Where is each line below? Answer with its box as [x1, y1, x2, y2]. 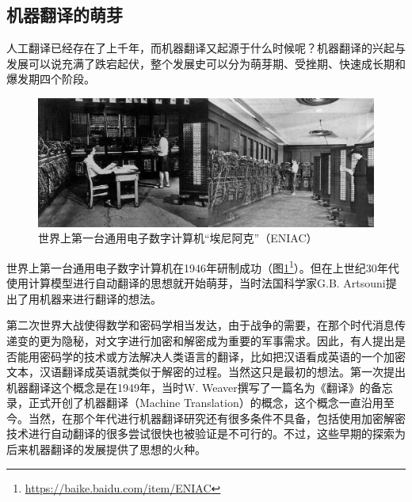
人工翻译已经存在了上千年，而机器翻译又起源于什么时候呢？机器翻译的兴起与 [6, 40, 406, 56]
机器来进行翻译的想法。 [39, 290, 162, 306]
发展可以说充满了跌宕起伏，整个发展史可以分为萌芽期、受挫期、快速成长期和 [6, 55, 406, 71]
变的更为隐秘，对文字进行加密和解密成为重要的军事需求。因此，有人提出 [17, 332, 395, 348]
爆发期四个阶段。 [6, 70, 95, 87]
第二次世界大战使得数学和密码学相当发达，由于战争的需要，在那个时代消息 [6, 317, 395, 333]
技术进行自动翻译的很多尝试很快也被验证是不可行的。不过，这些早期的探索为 [6, 425, 406, 442]
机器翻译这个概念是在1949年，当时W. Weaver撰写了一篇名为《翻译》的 [6, 378, 371, 395]
